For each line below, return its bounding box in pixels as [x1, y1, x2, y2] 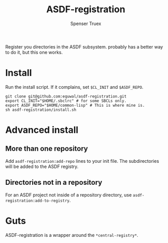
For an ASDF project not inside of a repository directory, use [5, 191, 132, 198]
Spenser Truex [70, 20, 102, 27]
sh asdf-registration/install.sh [5, 107, 77, 112]
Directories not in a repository [5, 178, 103, 187]
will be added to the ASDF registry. [5, 163, 79, 169]
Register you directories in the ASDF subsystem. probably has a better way [5, 43, 163, 50]
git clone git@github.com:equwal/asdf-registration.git [5, 93, 127, 99]
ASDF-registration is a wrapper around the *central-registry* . [5, 232, 139, 238]
